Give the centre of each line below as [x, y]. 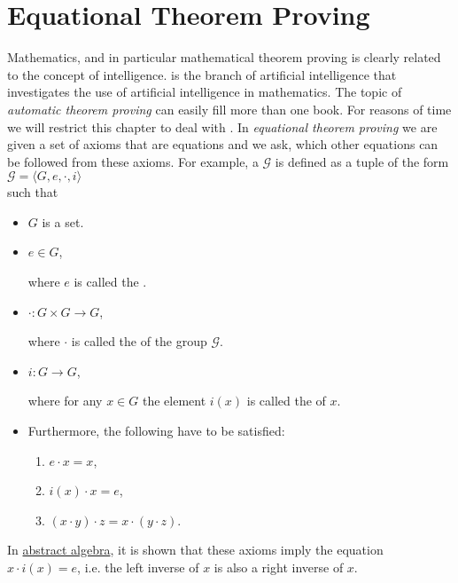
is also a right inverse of [279, 567]
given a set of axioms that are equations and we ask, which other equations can [223, 144]
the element [174, 401]
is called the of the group [139, 341]
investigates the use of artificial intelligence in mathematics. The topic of [205, 92]
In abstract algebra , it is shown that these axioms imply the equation [195, 550]
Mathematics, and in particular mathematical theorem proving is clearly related [224, 57]
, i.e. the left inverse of [138, 567]
